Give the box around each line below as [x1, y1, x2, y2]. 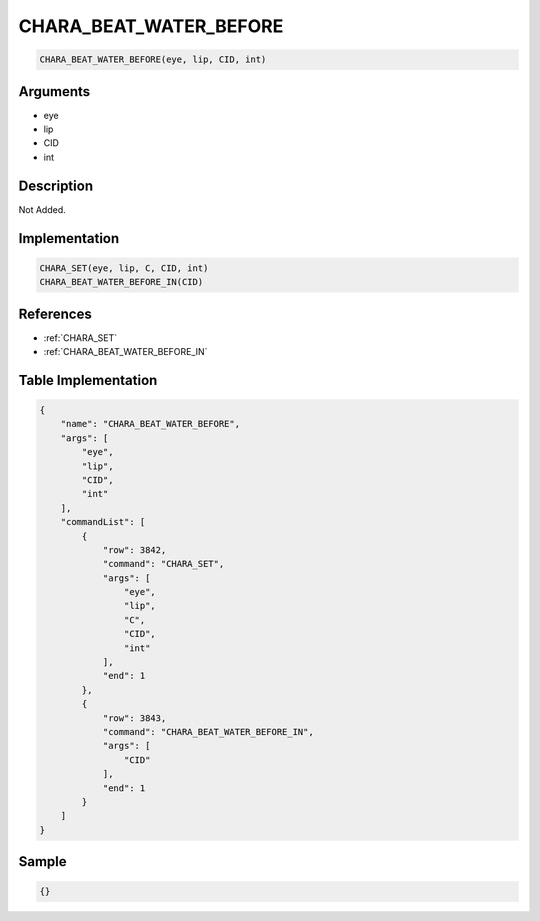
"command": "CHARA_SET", [102, 558, 225, 570]
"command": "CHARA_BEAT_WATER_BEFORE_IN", [102, 726, 314, 737]
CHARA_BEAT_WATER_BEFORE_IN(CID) [39, 276, 204, 288]
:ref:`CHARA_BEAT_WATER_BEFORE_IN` [43, 346, 208, 357]
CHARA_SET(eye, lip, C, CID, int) [39, 262, 209, 274]
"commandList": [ [60, 516, 146, 528]
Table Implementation [18, 371, 158, 389]
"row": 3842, [102, 544, 167, 555]
